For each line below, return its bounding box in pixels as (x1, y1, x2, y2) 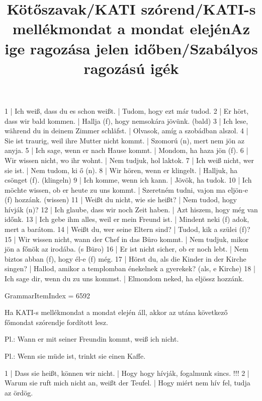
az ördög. (5, 387, 33, 397)
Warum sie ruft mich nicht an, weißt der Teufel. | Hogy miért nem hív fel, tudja (5, 377, 250, 388)
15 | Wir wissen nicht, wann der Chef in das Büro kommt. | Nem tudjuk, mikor (5, 233, 249, 244)
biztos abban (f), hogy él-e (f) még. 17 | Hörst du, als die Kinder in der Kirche (5, 253, 246, 264)
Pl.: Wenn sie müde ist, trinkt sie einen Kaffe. (5, 351, 146, 361)
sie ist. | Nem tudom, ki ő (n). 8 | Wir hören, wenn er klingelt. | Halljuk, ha (5, 165, 238, 175)
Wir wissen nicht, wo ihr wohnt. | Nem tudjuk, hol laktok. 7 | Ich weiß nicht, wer (5, 154, 254, 165)
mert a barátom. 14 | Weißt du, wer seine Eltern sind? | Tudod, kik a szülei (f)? (5, 224, 250, 234)
